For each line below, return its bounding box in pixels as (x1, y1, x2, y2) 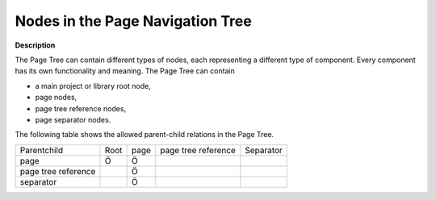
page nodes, (35, 93, 78, 102)
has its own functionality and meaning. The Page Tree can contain (15, 66, 236, 76)
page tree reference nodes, (35, 103, 127, 113)
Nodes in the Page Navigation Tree (15, 12, 252, 30)
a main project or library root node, (35, 81, 151, 90)
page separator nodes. (35, 115, 111, 124)
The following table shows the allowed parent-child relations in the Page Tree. (15, 130, 275, 140)
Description (15, 40, 56, 50)
